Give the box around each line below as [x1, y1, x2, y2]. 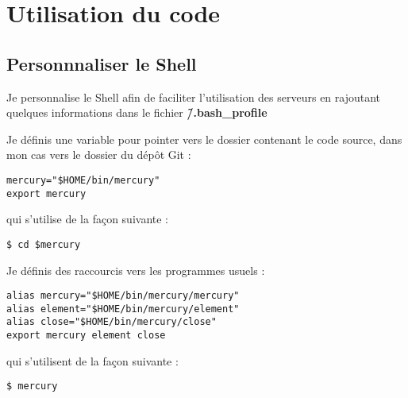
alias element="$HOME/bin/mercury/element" [6, 303, 240, 315]
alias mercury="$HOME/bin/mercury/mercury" [6, 290, 240, 302]
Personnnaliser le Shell [6, 51, 197, 75]
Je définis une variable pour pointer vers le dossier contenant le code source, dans [6, 130, 402, 147]
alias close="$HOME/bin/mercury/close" [6, 316, 217, 328]
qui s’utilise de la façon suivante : [6, 211, 169, 227]
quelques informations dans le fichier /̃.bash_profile [6, 104, 268, 121]
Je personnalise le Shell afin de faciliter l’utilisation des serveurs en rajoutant [6, 88, 381, 105]
